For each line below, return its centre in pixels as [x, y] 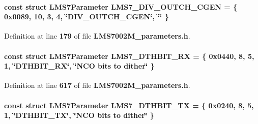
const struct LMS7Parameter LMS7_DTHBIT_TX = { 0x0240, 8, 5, [129, 105]
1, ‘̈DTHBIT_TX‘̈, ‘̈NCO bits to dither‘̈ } [79, 115]
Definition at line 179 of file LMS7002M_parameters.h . [97, 36]
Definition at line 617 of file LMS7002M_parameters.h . [97, 85]
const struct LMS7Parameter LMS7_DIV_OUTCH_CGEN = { [121, 6]
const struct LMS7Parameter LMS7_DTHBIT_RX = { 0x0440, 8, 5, [129, 56]
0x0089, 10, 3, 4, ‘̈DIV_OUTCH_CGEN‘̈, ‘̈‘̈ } [87, 17]
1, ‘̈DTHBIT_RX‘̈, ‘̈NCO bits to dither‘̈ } [79, 66]
